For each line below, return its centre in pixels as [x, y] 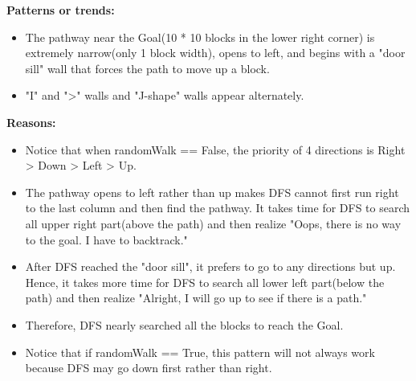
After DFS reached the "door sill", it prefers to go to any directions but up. [210, 266]
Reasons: [31, 122]
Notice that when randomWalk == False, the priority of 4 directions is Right [215, 149]
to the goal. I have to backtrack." [106, 239]
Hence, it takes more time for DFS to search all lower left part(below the [205, 282]
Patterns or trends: [61, 10]
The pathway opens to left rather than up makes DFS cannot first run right [212, 192]
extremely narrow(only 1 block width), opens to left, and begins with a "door [215, 53]
